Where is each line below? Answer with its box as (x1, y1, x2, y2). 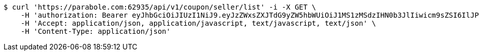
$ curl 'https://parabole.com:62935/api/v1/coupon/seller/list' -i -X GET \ (4, 3, 316, 11)
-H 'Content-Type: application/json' (20, 27, 171, 35)
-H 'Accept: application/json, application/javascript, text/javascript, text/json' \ (20, 19, 376, 27)
